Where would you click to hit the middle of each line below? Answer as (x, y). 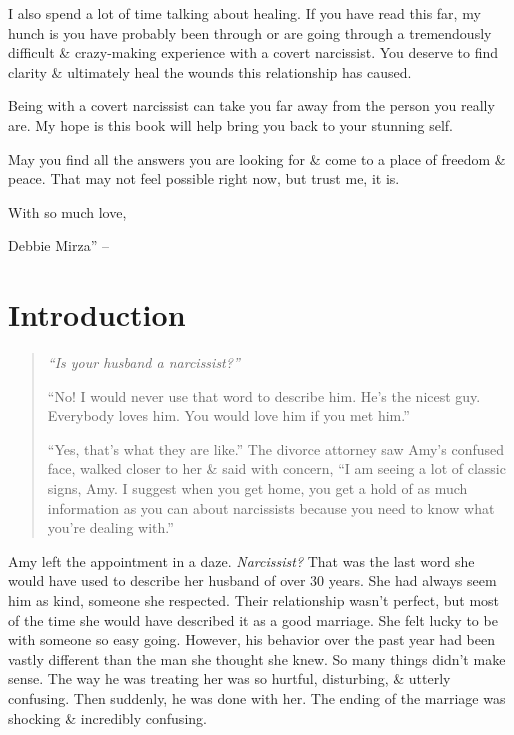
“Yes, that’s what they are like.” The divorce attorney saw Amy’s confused (276, 448)
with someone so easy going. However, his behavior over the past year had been (251, 639)
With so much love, (67, 211)
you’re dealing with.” (110, 527)
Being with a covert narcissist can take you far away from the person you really (251, 105)
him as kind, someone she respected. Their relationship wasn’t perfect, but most (254, 600)
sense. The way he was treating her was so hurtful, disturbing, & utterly (229, 678)
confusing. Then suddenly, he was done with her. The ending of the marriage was (257, 697)
